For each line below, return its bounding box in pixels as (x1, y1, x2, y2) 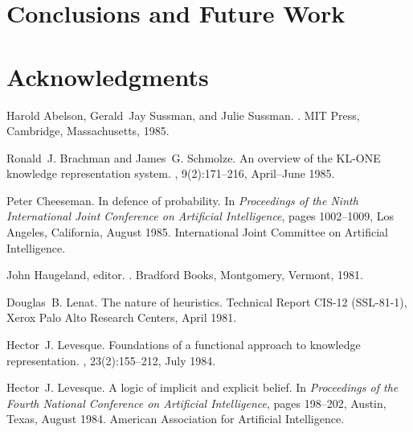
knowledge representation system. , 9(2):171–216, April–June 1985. (6, 165, 335, 182)
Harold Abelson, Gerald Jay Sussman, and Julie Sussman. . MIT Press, (6, 106, 360, 123)
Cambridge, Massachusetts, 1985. (6, 122, 170, 139)
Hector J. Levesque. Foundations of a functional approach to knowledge (6, 336, 361, 353)
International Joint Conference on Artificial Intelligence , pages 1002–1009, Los (6, 208, 395, 224)
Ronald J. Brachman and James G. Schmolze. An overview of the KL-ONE (6, 149, 381, 166)
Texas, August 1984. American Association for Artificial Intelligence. (6, 410, 345, 427)
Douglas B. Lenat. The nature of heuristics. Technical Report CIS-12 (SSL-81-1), (6, 293, 407, 310)
